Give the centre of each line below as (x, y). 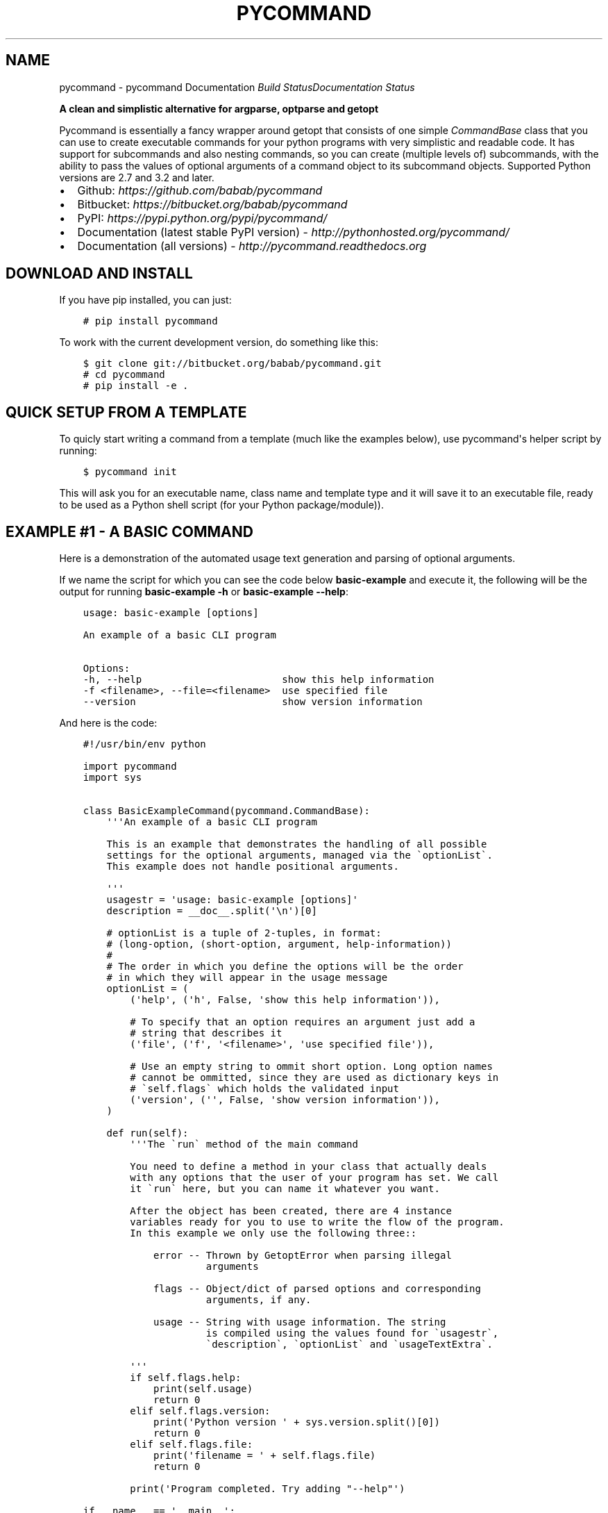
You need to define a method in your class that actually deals (309, 1167)
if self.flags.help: (186, 1378)
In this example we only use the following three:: (273, 1233)
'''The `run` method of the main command (244, 1144)
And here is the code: (108, 723)
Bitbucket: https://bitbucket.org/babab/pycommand (212, 204)
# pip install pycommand (150, 321)
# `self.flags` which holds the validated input (264, 1089)
